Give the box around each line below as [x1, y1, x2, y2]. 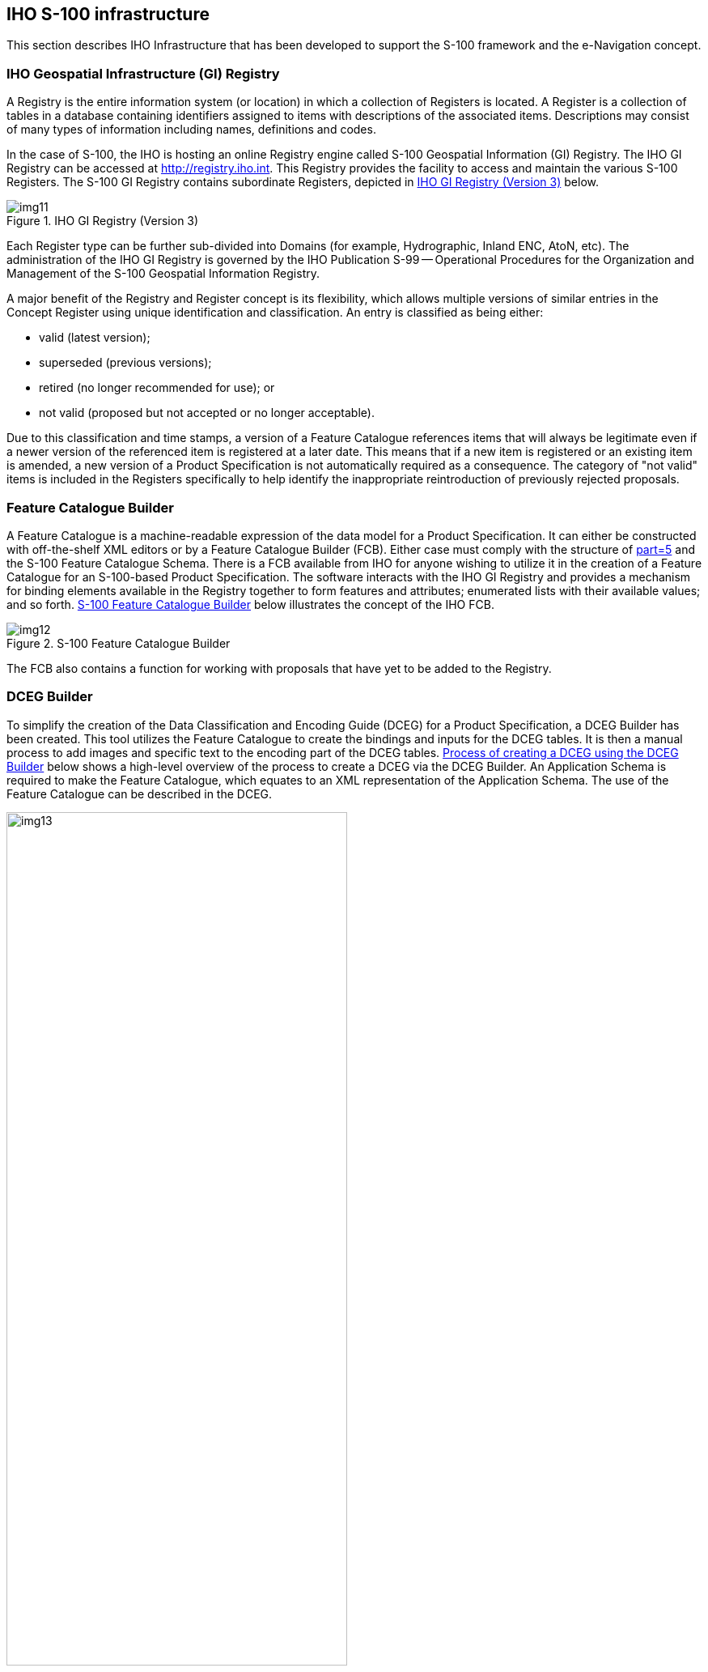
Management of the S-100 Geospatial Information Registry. [6, 266, 320, 281]
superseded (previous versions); [39, 355, 212, 370]
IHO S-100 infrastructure [6, 4, 210, 24]
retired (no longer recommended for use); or [39, 381, 275, 395]
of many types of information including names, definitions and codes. [6, 122, 376, 137]
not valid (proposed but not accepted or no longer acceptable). [39, 406, 375, 420]
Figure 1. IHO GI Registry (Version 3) [6, 214, 199, 228]
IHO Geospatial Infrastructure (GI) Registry [6, 65, 280, 82]
